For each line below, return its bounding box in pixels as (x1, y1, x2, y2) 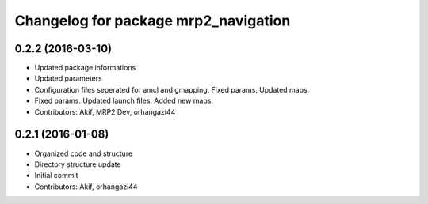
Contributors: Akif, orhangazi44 (34, 182, 138, 191)
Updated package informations (34, 63, 136, 73)
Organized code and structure (34, 149, 133, 158)
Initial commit (34, 171, 78, 180)
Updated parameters (34, 74, 102, 83)
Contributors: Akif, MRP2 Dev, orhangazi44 (34, 107, 176, 116)
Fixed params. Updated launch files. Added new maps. (34, 96, 214, 106)
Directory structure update (34, 159, 122, 169)
